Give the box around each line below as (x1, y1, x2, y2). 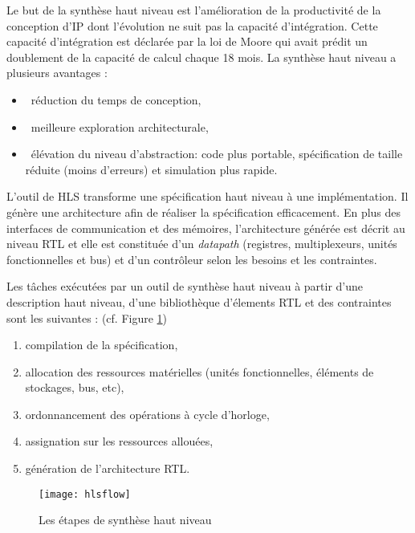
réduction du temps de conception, (31, 91, 201, 108)
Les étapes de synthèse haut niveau (39, 511, 212, 528)
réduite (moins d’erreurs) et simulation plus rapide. (25, 161, 278, 177)
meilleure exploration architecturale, (31, 118, 209, 135)
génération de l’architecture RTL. (25, 460, 190, 477)
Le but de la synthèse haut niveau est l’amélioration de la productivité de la (6, 2, 381, 18)
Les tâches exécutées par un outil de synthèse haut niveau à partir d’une (6, 278, 364, 295)
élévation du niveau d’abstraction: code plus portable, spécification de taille (31, 145, 403, 162)
